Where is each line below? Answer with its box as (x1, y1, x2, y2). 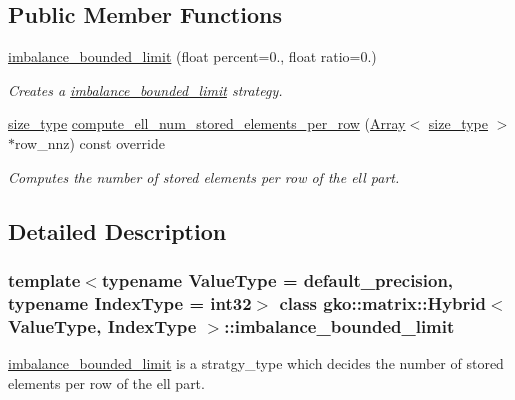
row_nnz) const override (15, 132, 165, 153)
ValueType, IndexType (8, 313, 197, 338)
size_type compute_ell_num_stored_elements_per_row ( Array (8, 113, 406, 134)
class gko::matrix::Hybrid (279, 290, 486, 315)
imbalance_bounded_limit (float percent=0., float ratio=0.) (8, 46, 377, 67)
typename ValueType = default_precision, (101, 267, 454, 292)
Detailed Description (8, 215, 227, 246)
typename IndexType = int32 (8, 290, 252, 315)
